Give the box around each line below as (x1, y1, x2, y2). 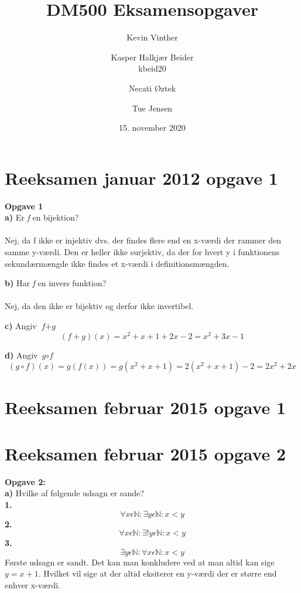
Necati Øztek (128, 82, 176, 94)
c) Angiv (5, 319, 37, 331)
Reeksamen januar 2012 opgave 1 (5, 165, 278, 189)
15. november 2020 (119, 121, 186, 134)
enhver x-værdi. (5, 578, 60, 591)
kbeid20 (138, 62, 166, 74)
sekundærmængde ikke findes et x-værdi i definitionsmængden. (5, 257, 230, 269)
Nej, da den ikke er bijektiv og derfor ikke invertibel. (5, 300, 194, 312)
